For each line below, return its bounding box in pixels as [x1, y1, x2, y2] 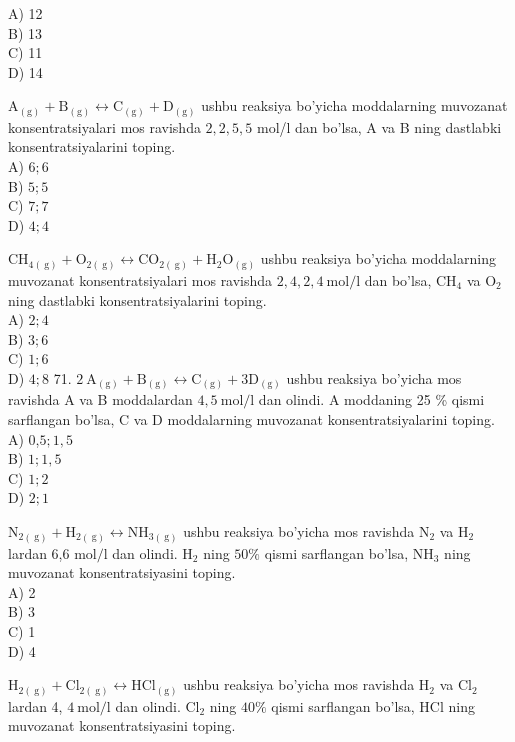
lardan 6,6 [8, 542, 70, 563]
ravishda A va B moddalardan [8, 389, 193, 410]
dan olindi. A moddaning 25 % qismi [258, 389, 485, 410]
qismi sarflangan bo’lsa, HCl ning [271, 695, 475, 716]
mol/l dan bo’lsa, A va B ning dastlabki [256, 116, 502, 137]
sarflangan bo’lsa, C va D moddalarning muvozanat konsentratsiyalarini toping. [8, 409, 495, 430]
